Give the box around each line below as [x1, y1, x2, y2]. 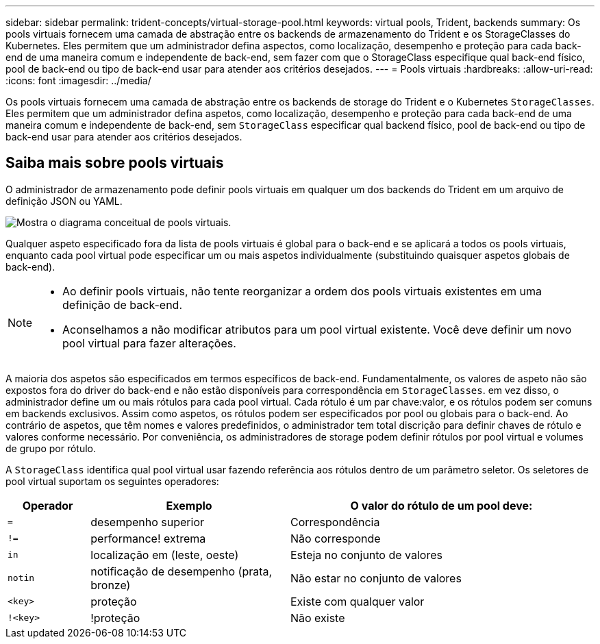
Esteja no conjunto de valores [290, 547, 442, 562]
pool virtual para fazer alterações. [62, 336, 236, 350]
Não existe [290, 610, 345, 625]
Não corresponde [290, 531, 381, 545]
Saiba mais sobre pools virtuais [5, 154, 224, 172]
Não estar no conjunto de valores [290, 571, 462, 585]
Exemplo [166, 498, 212, 512]
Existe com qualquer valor [290, 594, 425, 608]
